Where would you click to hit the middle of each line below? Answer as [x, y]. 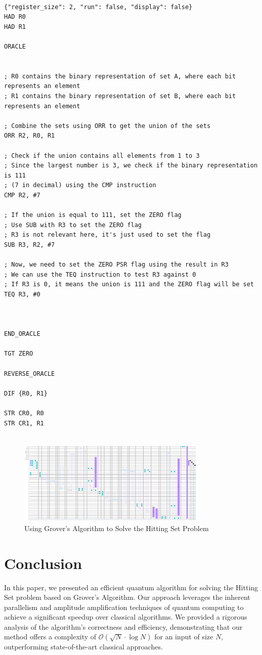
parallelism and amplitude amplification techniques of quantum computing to [124, 607]
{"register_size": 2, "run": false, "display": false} [98, 7]
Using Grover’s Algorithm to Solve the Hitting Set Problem [117, 528]
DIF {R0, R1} [26, 393]
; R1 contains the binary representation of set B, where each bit [120, 96]
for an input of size [184, 637]
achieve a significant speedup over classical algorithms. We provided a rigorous [126, 617]
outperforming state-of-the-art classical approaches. [83, 647]
